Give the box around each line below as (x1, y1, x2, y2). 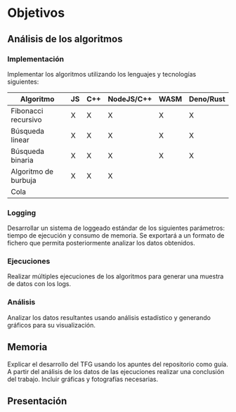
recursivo (11, 115, 42, 124)
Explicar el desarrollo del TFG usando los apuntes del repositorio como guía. (7, 360, 228, 368)
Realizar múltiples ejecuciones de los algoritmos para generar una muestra (7, 272, 224, 281)
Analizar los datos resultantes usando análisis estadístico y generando (7, 313, 211, 321)
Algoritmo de (11, 167, 54, 176)
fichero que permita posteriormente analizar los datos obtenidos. (7, 239, 195, 247)
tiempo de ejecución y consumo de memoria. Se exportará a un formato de (7, 231, 225, 240)
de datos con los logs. (7, 280, 72, 288)
